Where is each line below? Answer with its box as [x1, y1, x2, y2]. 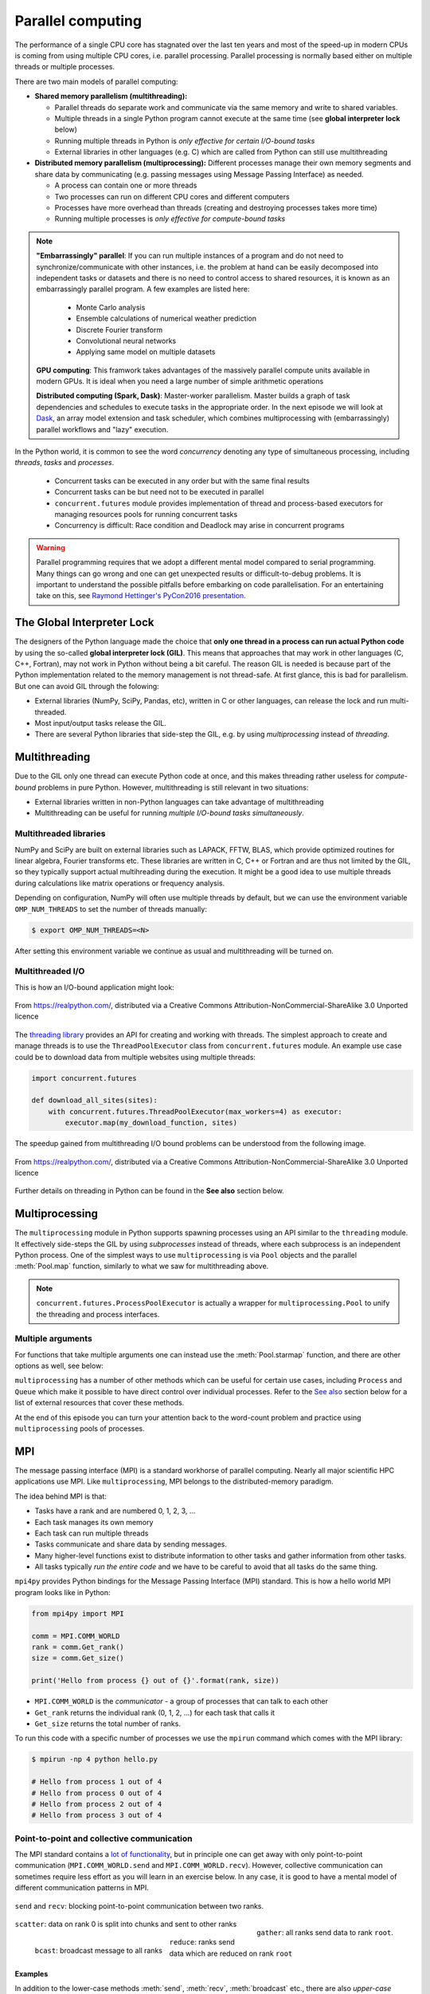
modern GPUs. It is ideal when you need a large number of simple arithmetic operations [36, 376, 324, 386]
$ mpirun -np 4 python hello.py [31, 1755, 158, 1764]
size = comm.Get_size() [31, 1653, 125, 1663]
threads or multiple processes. [14, 62, 115, 72]
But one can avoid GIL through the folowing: [14, 681, 159, 691]
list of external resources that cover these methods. [14, 1398, 185, 1408]
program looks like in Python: [14, 1587, 111, 1597]
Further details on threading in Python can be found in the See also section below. [14, 1186, 284, 1196]
